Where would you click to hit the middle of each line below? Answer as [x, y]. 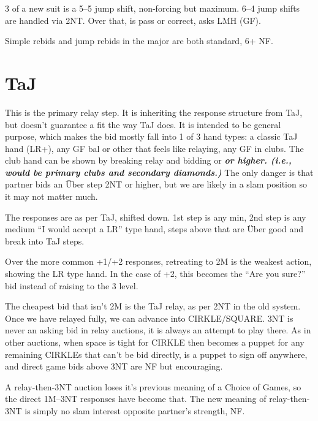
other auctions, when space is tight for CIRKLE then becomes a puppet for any [155, 342]
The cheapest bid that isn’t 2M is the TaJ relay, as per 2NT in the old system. [153, 306]
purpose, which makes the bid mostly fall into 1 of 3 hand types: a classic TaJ [151, 136]
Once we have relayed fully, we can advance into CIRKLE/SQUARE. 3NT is [149, 318]
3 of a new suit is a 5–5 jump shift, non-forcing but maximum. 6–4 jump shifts [153, 8]
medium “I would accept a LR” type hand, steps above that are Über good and [154, 229]
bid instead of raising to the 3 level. [72, 285]
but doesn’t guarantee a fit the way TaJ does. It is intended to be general [143, 124]
